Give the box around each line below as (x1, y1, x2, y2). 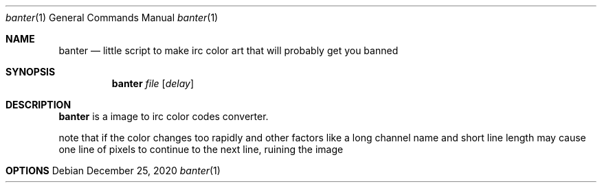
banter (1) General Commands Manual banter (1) (5, 12, 219, 23)
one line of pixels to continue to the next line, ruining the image (58, 143, 344, 155)
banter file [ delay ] (111, 78, 194, 89)
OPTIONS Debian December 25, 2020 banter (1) (5, 165, 221, 176)
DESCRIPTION (5, 99, 71, 110)
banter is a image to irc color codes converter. (58, 110, 269, 122)
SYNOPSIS (5, 66, 56, 78)
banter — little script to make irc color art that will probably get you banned (58, 45, 399, 56)
